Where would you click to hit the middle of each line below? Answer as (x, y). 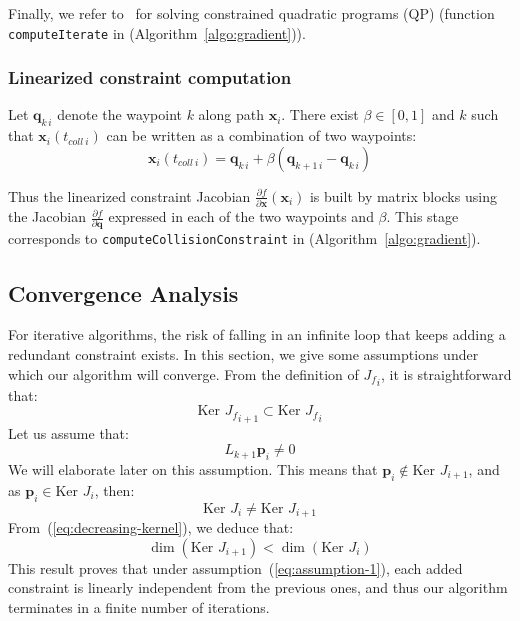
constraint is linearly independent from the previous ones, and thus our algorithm (258, 587)
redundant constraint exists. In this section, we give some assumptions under (243, 353)
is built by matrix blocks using (403, 195)
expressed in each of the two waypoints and (241, 216)
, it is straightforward (446, 373)
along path (231, 114)
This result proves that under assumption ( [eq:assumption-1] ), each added (235, 567)
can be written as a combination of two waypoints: (261, 135)
